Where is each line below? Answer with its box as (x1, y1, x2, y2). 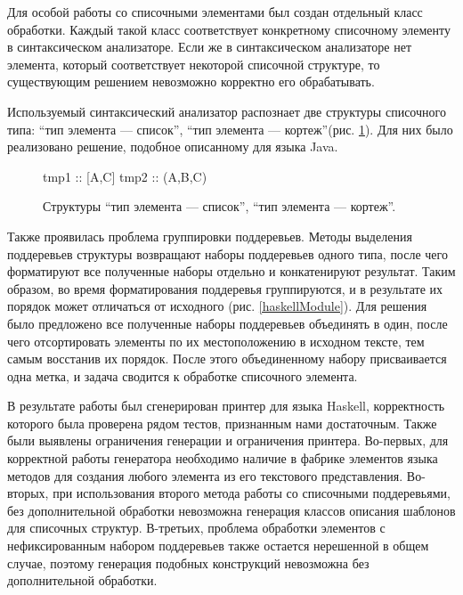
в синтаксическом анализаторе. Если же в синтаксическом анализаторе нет (7, 37, 412, 56)
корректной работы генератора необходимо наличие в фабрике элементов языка (7, 449, 438, 468)
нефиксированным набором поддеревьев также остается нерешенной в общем (7, 536, 429, 555)
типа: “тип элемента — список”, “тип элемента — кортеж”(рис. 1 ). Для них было (7, 119, 453, 138)
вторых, (7, 484, 49, 502)
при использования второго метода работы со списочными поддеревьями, (53, 484, 451, 502)
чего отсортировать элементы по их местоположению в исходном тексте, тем (7, 331, 425, 350)
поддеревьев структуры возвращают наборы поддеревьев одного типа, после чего (7, 244, 448, 263)
